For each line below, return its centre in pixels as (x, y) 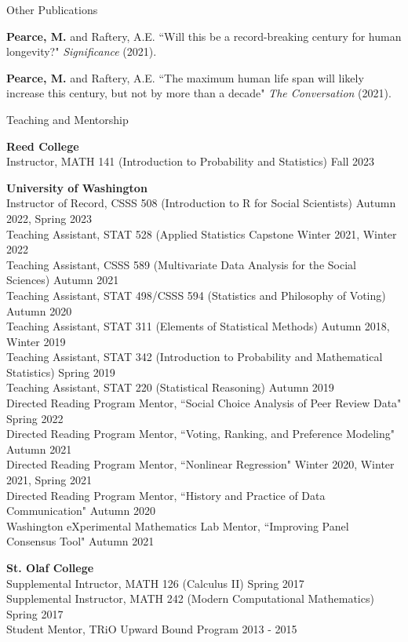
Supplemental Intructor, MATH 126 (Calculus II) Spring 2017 (155, 583)
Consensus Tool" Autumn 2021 (80, 541)
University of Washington (77, 187)
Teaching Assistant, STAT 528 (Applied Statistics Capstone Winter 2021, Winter (202, 233)
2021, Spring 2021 (49, 480)
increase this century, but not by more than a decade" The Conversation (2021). (199, 93)
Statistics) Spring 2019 (61, 372)
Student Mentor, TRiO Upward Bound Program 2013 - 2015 (152, 629)
